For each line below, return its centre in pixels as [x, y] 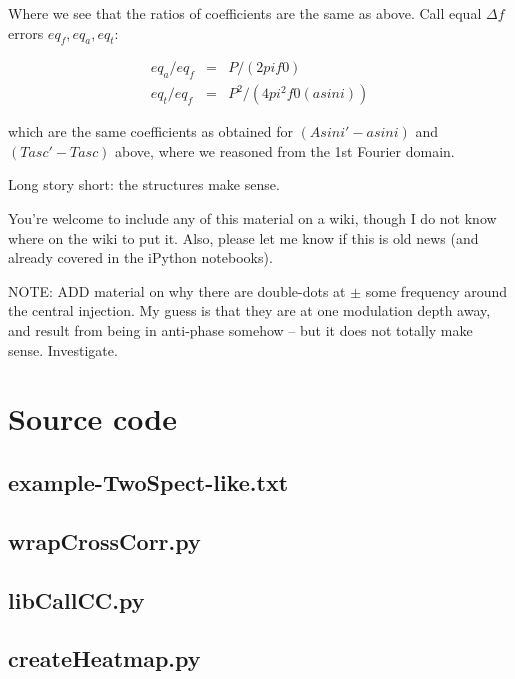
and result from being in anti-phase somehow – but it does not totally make [240, 330]
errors [26, 32]
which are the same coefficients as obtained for [150, 131]
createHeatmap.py [104, 658]
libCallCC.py [76, 599]
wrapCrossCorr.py [104, 540]
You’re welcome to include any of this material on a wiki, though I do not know [252, 218]
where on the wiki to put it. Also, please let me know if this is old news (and [243, 237]
